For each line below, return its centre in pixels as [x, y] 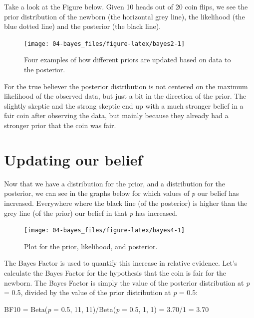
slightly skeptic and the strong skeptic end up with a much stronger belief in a [124, 105]
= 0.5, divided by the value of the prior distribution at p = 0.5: [101, 292]
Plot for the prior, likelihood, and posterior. [91, 246]
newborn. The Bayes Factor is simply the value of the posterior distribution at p [127, 282]
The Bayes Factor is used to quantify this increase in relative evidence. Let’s [121, 263]
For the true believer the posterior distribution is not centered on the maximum [126, 86]
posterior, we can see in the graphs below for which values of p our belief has [122, 193]
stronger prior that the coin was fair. [60, 125]
